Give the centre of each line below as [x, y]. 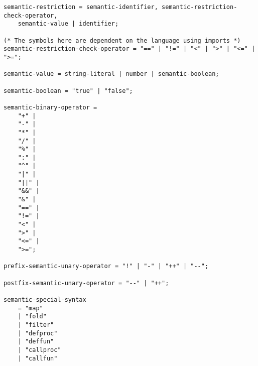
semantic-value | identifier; [68, 24]
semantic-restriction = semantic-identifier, [81, 7]
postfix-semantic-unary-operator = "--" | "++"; [86, 283]
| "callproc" [39, 350]
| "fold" [32, 317]
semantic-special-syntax [45, 299]
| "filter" [36, 325]
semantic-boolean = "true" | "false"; [68, 91]
